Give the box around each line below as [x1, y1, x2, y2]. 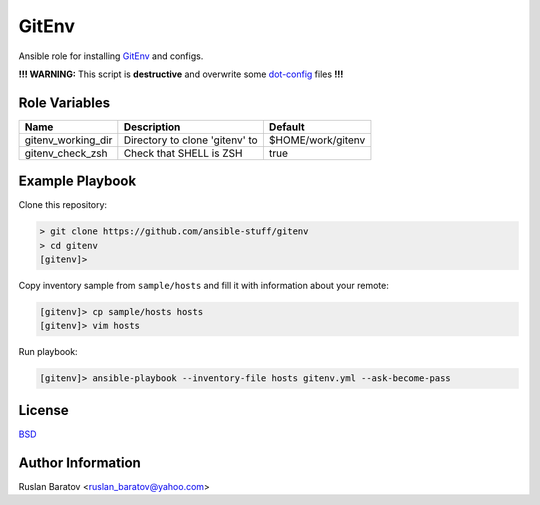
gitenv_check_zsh [24, 146, 108, 160]
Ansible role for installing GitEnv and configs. [18, 50, 204, 62]
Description [123, 120, 181, 134]
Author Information [18, 454, 142, 471]
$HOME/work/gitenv [268, 133, 366, 147]
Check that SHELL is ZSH [123, 146, 243, 160]
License [18, 401, 69, 419]
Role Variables [18, 94, 110, 111]
